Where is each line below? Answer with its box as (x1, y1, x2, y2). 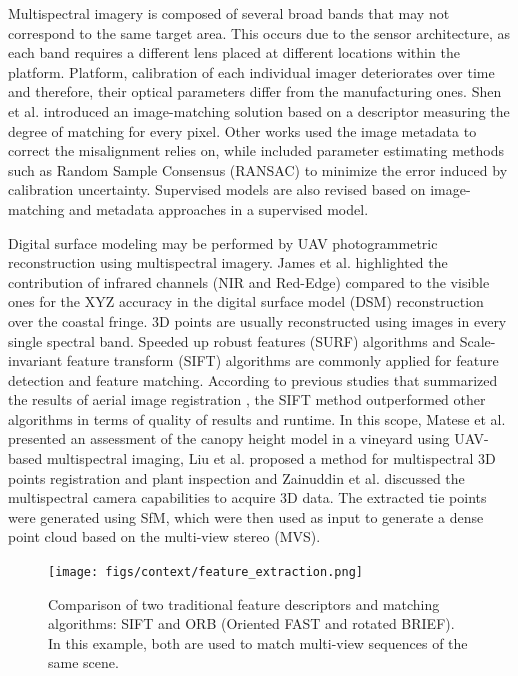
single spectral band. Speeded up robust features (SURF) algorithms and (8, 330, 456, 351)
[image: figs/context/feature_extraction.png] (48, 565, 363, 580)
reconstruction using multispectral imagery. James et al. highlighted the (8, 252, 448, 273)
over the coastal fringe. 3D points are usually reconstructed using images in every (8, 310, 507, 331)
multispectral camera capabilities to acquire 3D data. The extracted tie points (8, 487, 487, 508)
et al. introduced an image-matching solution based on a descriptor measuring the (8, 100, 510, 121)
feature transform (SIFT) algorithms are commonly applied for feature (66, 350, 499, 371)
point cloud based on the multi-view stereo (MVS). (8, 526, 321, 547)
